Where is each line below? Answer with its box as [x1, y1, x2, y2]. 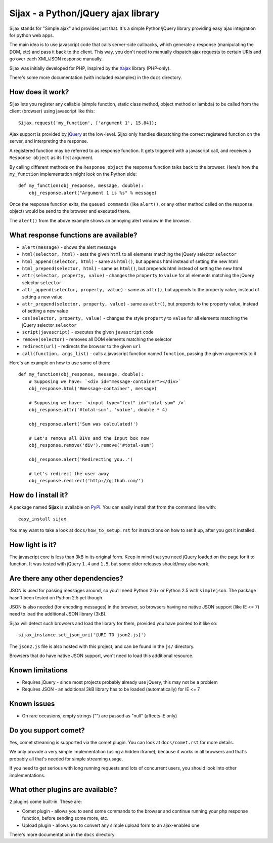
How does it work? [9, 88, 69, 96]
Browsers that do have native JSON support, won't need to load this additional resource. [9, 653, 194, 659]
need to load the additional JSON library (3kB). [9, 611, 107, 617]
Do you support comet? [9, 726, 85, 735]
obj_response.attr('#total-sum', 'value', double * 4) [28, 407, 168, 413]
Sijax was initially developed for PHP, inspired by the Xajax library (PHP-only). [9, 65, 171, 71]
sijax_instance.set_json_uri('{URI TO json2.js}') [18, 632, 147, 638]
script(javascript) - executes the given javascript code [22, 329, 154, 335]
